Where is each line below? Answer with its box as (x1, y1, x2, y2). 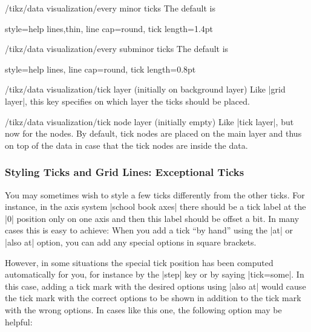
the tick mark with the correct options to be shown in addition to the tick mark (5, 291, 301, 304)
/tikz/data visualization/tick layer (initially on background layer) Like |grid (5, 83, 286, 96)
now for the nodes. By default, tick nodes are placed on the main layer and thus (5, 127, 302, 140)
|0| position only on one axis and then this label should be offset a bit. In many (5, 212, 300, 224)
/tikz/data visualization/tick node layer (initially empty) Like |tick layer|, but (5, 115, 294, 128)
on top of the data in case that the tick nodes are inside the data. (5, 138, 248, 151)
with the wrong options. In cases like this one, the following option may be (5, 303, 282, 316)
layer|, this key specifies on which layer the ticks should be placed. (5, 94, 250, 107)
